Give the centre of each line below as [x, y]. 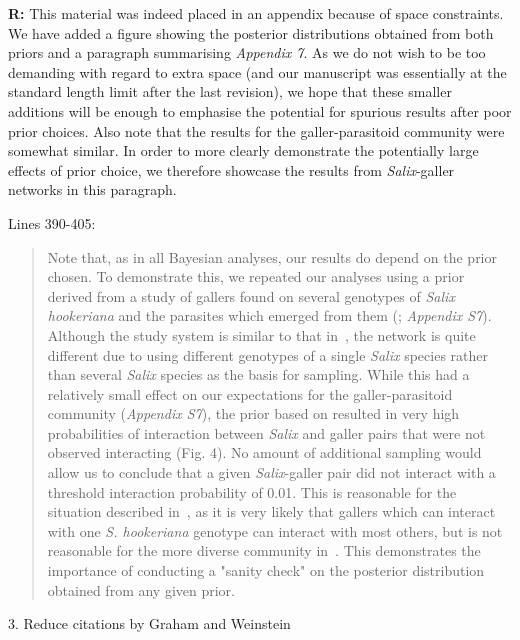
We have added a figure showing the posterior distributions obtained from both [251, 32]
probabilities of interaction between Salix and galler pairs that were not [266, 432]
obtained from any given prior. [141, 589]
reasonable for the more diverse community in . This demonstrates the [264, 550]
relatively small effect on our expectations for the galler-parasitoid [250, 393]
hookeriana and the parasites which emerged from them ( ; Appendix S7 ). [269, 315]
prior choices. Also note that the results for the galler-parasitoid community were [256, 130]
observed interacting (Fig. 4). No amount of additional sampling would [264, 452]
